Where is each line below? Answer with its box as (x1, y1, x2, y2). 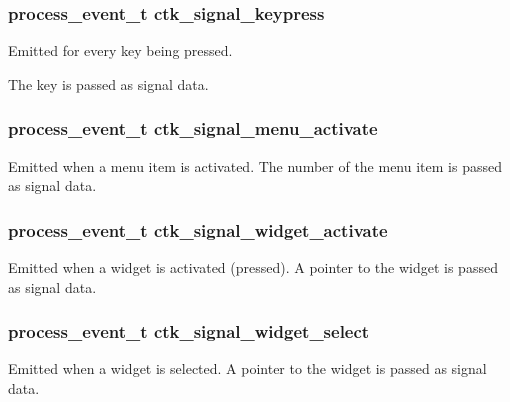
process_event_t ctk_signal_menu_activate (8, 116, 378, 141)
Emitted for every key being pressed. (8, 40, 233, 61)
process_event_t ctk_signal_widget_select (8, 319, 370, 344)
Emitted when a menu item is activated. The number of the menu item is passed (8, 155, 502, 176)
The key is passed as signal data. (8, 73, 209, 94)
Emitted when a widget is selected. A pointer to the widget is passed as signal (8, 358, 487, 379)
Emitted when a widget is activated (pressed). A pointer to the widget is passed (8, 257, 498, 278)
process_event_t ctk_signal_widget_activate (8, 217, 388, 242)
